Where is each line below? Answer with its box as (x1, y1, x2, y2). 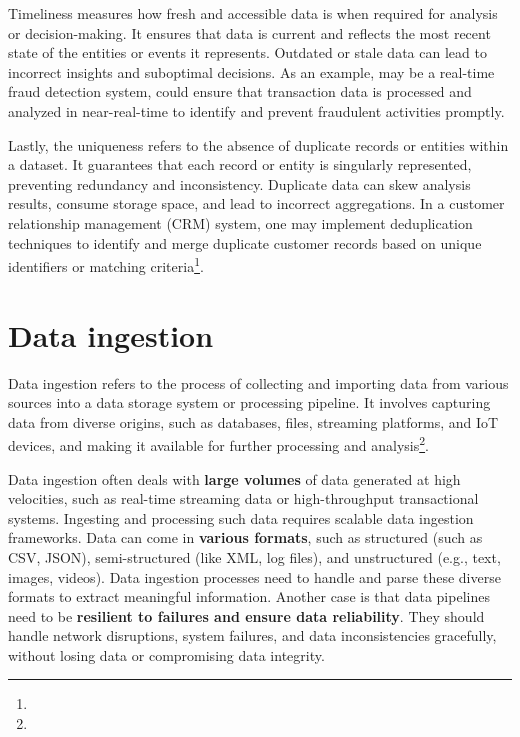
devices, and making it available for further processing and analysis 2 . (8, 432, 429, 455)
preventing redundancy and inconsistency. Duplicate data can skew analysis (8, 173, 471, 194)
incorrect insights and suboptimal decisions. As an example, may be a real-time (8, 61, 495, 82)
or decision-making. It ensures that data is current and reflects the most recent (8, 22, 491, 43)
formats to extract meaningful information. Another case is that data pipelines (8, 586, 490, 607)
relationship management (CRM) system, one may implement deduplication (8, 212, 473, 233)
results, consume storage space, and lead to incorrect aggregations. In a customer (8, 193, 505, 214)
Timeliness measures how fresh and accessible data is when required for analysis (8, 3, 498, 23)
